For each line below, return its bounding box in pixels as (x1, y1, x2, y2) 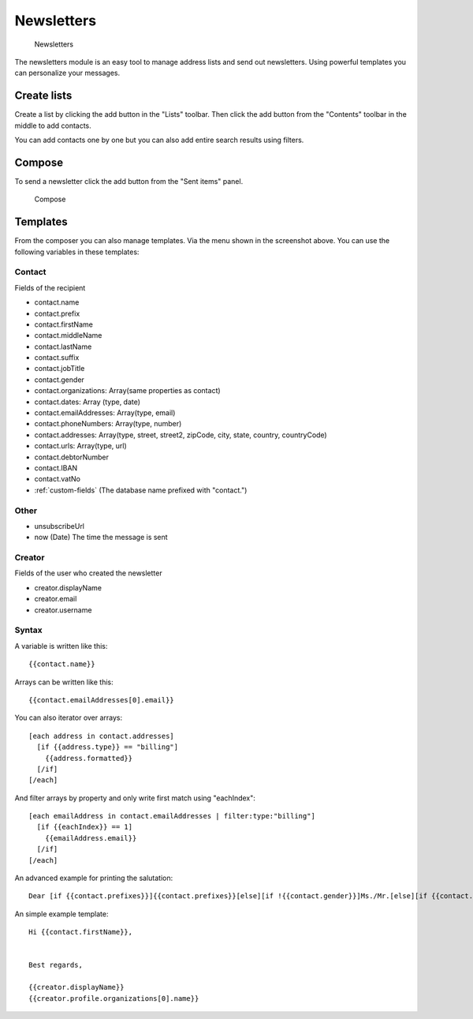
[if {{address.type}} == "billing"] (36, 743, 179, 751)
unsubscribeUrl (34, 521, 85, 530)
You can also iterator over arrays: (14, 713, 123, 722)
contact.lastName (34, 342, 92, 351)
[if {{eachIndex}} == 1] (36, 822, 133, 832)
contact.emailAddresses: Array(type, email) (34, 408, 176, 418)
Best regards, (28, 961, 83, 970)
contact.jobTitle (34, 364, 85, 373)
